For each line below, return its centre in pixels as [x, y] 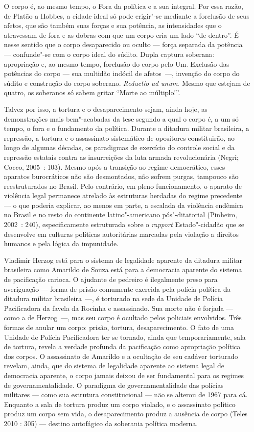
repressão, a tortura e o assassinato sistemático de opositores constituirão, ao [119, 138]
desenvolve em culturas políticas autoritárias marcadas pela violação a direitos [121, 234]
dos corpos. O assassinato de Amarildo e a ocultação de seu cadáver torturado [121, 356]
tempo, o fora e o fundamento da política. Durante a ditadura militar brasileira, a [127, 128]
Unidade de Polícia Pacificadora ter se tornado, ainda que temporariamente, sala [125, 337]
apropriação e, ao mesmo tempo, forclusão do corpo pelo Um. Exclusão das [117, 64]
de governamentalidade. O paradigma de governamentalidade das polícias [114, 385]
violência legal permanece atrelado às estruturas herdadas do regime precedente [123, 195]
